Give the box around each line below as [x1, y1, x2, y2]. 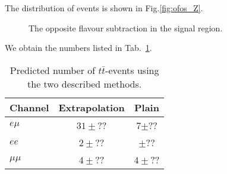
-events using [105, 63, 159, 77]
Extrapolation [58, 100, 125, 114]
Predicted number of [10, 63, 96, 77]
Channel [10, 100, 49, 114]
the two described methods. [27, 76, 142, 91]
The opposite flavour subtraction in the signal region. [29, 21, 223, 34]
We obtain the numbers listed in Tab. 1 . [5, 41, 152, 54]
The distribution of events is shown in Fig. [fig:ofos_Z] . [5, 2, 203, 14]
